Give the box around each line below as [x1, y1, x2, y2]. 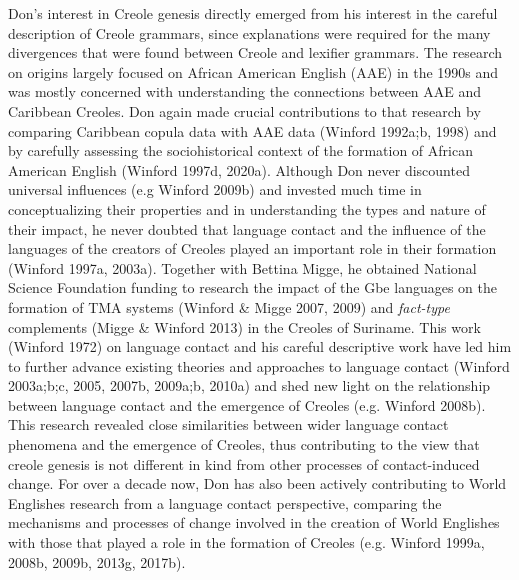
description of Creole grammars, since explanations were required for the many [8, 22, 491, 43]
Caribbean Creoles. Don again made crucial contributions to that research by [8, 100, 481, 121]
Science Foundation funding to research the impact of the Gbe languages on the [8, 277, 497, 298]
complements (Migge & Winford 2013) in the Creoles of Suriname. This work [8, 316, 481, 337]
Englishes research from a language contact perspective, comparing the [8, 492, 442, 513]
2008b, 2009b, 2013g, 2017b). [8, 551, 186, 572]
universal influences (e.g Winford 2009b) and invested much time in [8, 179, 422, 200]
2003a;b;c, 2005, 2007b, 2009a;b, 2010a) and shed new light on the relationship [8, 375, 491, 396]
